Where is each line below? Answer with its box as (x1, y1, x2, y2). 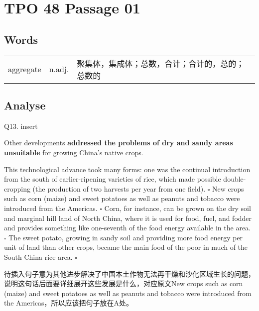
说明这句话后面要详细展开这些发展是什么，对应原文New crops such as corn (4, 278, 243, 289)
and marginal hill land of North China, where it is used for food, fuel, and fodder (4, 212, 252, 223)
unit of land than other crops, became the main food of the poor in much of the (4, 242, 248, 252)
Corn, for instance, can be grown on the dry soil (104, 203, 251, 213)
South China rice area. (4, 251, 73, 262)
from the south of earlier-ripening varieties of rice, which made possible (4, 174, 221, 184)
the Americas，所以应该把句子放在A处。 (4, 298, 133, 308)
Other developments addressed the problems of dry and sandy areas (4, 137, 233, 148)
